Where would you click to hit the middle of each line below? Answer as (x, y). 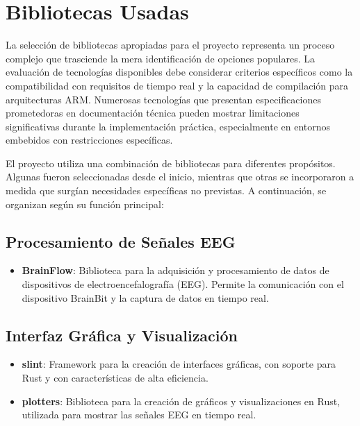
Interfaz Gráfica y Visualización (122, 335)
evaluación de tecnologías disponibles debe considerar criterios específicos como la (179, 72)
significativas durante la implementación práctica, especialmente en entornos (168, 126)
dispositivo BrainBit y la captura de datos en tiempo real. (145, 297)
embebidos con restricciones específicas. (89, 140)
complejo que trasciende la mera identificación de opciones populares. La (161, 58)
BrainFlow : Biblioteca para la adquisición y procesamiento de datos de (175, 270)
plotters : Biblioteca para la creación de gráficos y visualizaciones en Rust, (181, 401)
